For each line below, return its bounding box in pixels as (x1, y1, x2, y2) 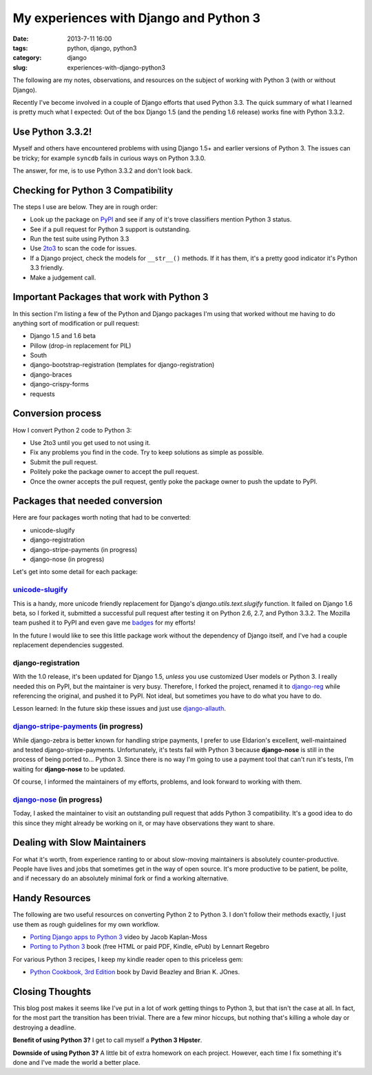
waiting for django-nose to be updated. (12, 765, 125, 773)
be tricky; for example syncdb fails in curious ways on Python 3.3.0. (12, 154, 206, 162)
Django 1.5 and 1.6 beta (30, 332, 96, 340)
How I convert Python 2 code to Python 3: (12, 426, 132, 434)
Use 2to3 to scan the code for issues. (30, 244, 137, 253)
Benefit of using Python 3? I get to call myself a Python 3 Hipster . (12, 1036, 203, 1045)
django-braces (30, 370, 72, 379)
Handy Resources (12, 892, 91, 904)
